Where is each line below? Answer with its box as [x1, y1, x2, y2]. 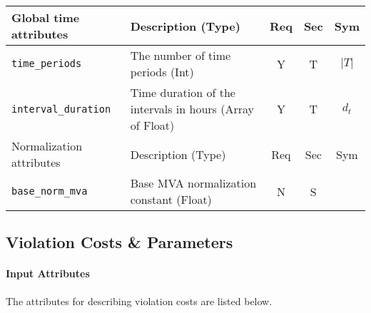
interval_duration [11, 103, 111, 115]
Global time [11, 9, 80, 26]
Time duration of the [130, 84, 235, 101]
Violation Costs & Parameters [6, 231, 233, 253]
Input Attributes [6, 266, 90, 281]
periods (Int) [130, 63, 194, 80]
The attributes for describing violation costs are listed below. [6, 293, 273, 308]
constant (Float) [130, 191, 212, 207]
